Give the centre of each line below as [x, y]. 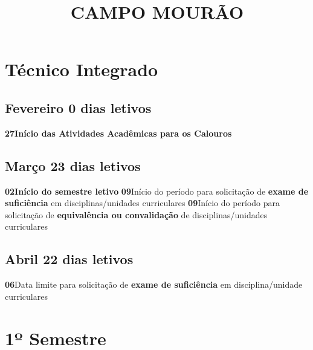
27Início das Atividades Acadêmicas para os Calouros [118, 133]
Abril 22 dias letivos [69, 259]
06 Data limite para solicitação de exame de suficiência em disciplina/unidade [154, 284]
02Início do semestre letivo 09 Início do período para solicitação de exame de [157, 191]
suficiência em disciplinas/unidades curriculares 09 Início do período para [143, 203]
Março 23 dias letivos [73, 165]
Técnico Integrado [82, 69]
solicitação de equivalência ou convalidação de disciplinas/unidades [136, 214]
